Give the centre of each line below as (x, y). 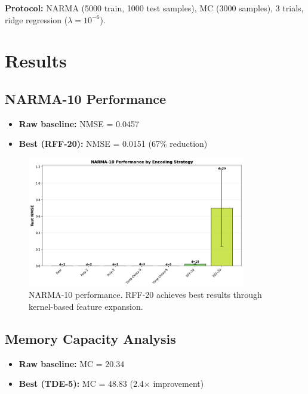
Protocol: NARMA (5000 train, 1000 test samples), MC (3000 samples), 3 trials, (154, 8)
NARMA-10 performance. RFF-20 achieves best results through (145, 295)
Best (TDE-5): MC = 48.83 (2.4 (81, 384)
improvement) (178, 384)
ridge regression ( (36, 19)
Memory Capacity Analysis (90, 338)
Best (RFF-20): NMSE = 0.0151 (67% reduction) (113, 144)
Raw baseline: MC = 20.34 (72, 363)
